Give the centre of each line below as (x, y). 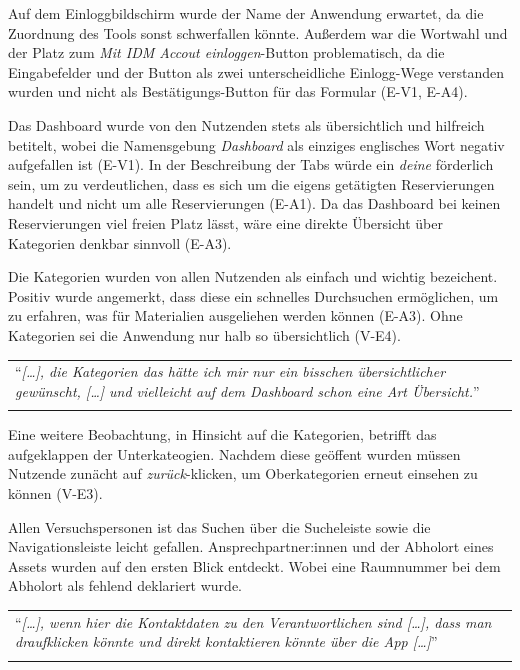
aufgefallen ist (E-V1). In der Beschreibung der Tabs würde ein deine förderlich (251, 164)
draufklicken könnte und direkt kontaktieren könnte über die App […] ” (226, 641)
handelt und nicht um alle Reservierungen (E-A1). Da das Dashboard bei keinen (254, 203)
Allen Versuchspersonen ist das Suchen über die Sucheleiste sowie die (219, 526)
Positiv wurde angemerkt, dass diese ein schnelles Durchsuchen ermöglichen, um (253, 295)
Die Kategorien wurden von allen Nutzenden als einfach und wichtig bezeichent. (253, 276)
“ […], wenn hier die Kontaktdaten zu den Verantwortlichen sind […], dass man (253, 621)
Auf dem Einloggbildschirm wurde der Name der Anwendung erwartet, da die (246, 13)
